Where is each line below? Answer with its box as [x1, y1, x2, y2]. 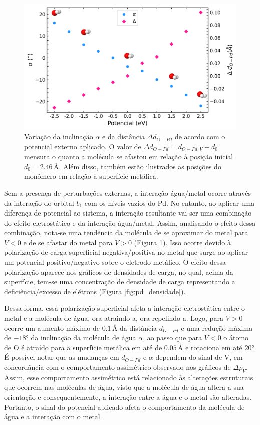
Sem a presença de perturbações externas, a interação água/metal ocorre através [4, 187, 251, 198]
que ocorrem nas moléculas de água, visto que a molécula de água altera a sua [4, 382, 244, 392]
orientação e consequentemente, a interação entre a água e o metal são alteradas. [4, 392, 252, 402]
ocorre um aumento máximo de [4, 322, 100, 333]
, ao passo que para [143, 332, 202, 343]
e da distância [102, 131, 145, 142]
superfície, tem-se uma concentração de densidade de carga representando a [4, 276, 235, 287]
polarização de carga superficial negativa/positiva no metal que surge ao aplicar [4, 247, 248, 257]
